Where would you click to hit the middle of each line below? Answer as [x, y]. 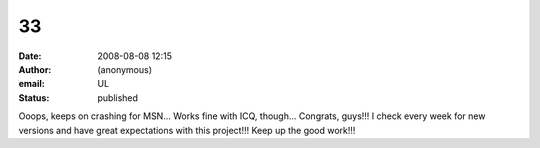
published [118, 97]
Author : [35, 69]
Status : [34, 97]
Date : [30, 56]
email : [31, 84]
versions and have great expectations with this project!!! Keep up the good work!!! [187, 130]
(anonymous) [125, 69]
